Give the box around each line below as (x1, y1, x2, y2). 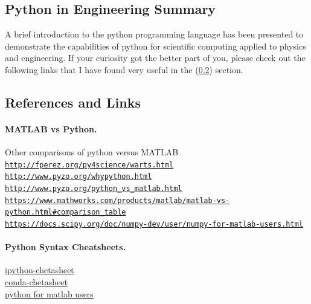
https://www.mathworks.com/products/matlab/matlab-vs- (5, 196, 230, 205)
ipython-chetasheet (5, 264, 74, 276)
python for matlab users (5, 287, 94, 300)
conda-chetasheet (5, 276, 68, 288)
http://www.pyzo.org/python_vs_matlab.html (5, 184, 182, 193)
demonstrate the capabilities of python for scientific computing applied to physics (5, 39, 306, 52)
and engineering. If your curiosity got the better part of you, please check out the (5, 51, 306, 64)
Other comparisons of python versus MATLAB (5, 146, 179, 158)
